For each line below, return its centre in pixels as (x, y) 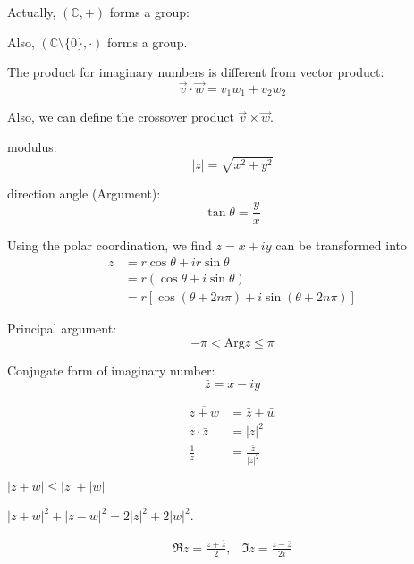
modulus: (32, 147)
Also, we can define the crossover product (121, 117)
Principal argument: (62, 328)
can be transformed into (341, 245)
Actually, (32, 12)
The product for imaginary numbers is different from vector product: (196, 72)
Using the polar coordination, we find (110, 245)
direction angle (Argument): (84, 193)
